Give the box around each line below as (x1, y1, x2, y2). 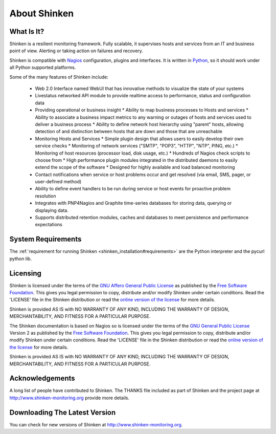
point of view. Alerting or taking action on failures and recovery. (9, 48, 143, 54)
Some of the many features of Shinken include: (9, 74, 108, 80)
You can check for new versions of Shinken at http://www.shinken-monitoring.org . (9, 421, 183, 427)
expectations (35, 222, 62, 228)
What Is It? (9, 27, 44, 36)
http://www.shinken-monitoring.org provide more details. (9, 395, 130, 401)
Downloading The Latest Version (9, 408, 116, 417)
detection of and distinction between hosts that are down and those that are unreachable (35, 128, 222, 135)
